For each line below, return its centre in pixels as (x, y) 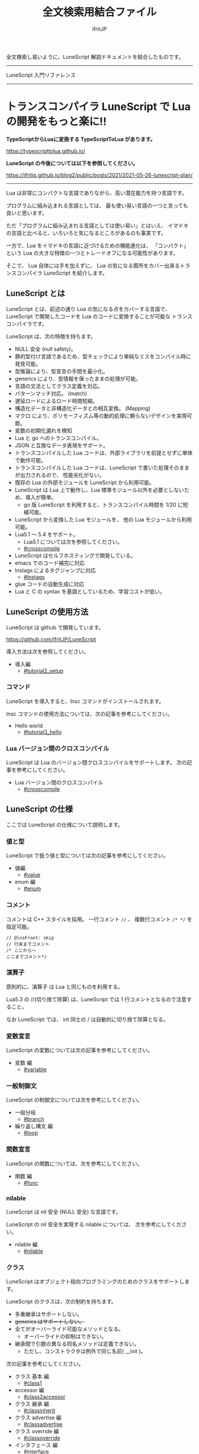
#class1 (33, 1383)
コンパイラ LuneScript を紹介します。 (62, 273)
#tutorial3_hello (43, 732)
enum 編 (25, 882)
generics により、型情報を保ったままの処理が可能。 (78, 378)
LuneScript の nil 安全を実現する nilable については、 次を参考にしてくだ (94, 1224)
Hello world (29, 726)
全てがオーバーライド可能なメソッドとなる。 (69, 1329)
